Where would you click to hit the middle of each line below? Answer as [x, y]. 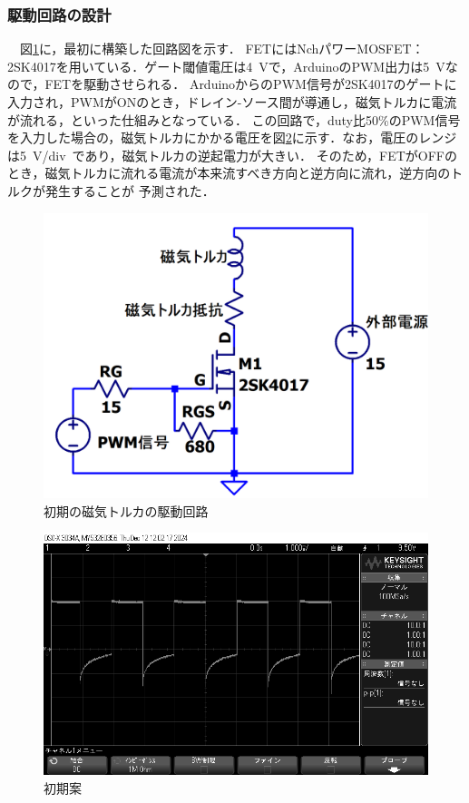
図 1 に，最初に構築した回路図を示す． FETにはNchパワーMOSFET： [222, 49]
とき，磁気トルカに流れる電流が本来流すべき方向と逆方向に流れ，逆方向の [229, 173]
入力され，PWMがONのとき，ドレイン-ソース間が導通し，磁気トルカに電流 [232, 102]
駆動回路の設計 [59, 14]
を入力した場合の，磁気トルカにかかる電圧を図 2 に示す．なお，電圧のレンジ [232, 137]
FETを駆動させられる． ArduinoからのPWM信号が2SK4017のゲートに [251, 84]
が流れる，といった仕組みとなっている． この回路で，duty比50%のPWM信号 [234, 119]
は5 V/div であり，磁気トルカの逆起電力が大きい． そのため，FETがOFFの [232, 155]
